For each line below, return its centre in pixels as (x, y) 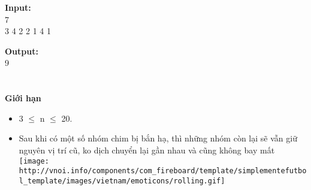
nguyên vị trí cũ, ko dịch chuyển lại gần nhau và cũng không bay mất (147, 150)
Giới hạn (23, 98)
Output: (22, 51)
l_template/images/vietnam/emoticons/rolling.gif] (122, 181)
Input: (18, 7)
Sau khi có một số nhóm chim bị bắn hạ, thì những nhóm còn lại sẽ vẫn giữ (158, 138)
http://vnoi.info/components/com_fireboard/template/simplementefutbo (163, 171)
